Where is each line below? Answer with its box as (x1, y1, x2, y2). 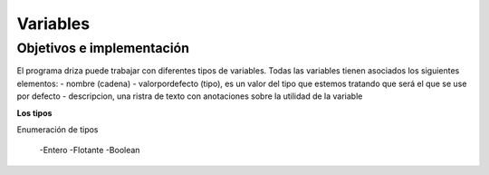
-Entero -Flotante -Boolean (39, 145, 140, 156)
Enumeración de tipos (16, 123, 99, 135)
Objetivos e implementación (16, 40, 190, 56)
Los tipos (16, 107, 53, 118)
